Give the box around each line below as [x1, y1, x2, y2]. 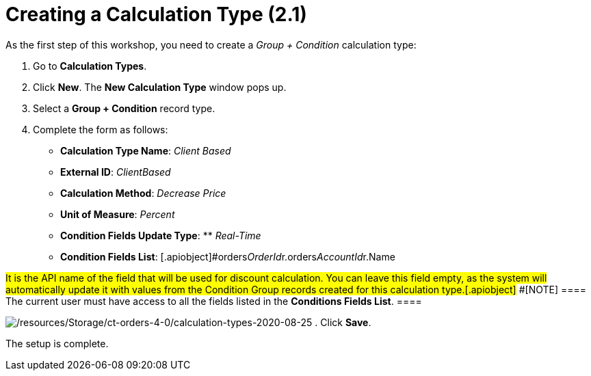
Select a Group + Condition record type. [33, 102, 215, 114]
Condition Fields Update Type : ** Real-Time [60, 229, 261, 241]
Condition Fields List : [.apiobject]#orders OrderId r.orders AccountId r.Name [60, 250, 395, 263]
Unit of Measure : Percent [60, 208, 175, 220]
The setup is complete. [5, 337, 109, 349]
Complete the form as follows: [33, 123, 168, 135]
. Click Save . [315, 316, 371, 328]
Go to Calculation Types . [33, 59, 147, 72]
